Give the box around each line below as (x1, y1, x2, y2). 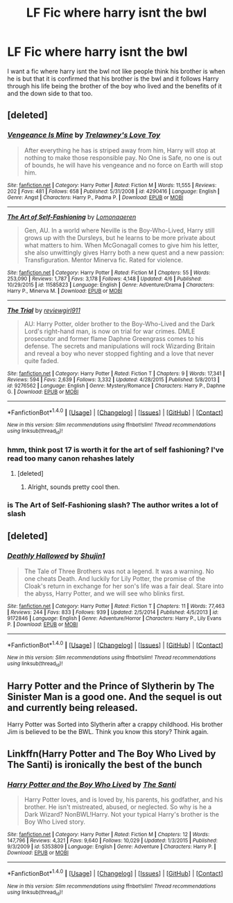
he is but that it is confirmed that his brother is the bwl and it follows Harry (7, 74, 219, 83)
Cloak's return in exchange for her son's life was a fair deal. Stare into (24, 582, 224, 590)
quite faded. (24, 356, 59, 365)
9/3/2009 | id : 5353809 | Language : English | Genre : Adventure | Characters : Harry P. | (7, 843, 216, 850)
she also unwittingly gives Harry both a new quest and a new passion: (24, 248, 225, 257)
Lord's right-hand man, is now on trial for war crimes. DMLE (24, 327, 196, 335)
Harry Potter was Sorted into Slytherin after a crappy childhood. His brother (7, 720, 223, 728)
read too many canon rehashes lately (7, 454, 135, 463)
